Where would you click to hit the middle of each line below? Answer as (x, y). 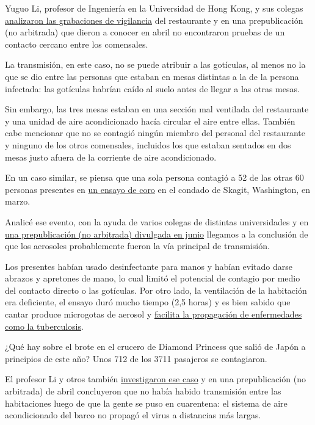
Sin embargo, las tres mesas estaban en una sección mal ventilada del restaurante (157, 109)
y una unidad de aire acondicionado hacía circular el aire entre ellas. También (150, 121)
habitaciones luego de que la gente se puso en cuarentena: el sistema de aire (146, 403)
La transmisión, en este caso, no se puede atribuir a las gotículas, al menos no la (155, 64)
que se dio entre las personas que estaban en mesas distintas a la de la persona (152, 76)
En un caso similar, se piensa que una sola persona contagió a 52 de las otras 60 (154, 177)
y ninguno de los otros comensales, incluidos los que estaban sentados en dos (148, 144)
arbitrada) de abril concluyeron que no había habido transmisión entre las (143, 391)
